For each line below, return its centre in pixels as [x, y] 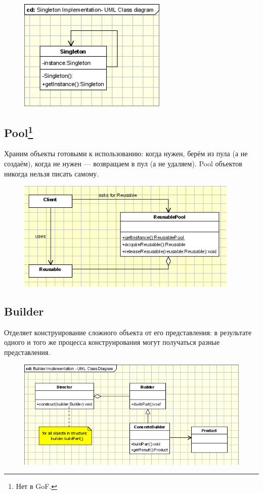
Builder [24, 311]
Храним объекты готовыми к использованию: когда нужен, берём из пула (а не [126, 153]
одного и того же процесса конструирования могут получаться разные [112, 342]
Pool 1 [19, 131]
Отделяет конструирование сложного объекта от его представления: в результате [128, 332]
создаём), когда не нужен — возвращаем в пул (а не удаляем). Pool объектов [123, 163]
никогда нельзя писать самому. [52, 173]
